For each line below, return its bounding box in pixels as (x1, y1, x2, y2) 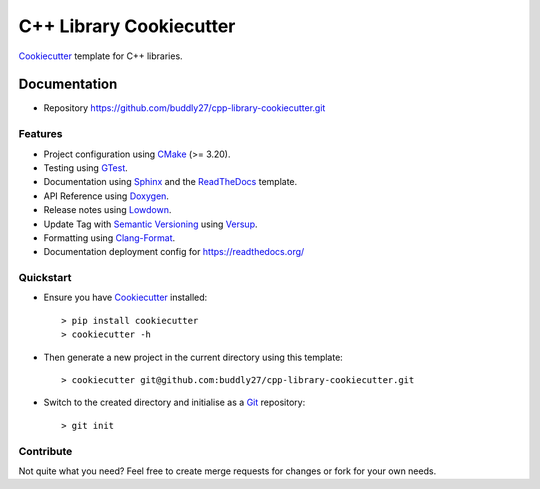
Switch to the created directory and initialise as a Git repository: (43, 396, 306, 409)
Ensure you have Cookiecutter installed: (43, 291, 208, 304)
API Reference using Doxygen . (43, 190, 170, 202)
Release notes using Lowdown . (43, 204, 172, 216)
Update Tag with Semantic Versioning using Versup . (43, 218, 259, 230)
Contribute (18, 444, 73, 458)
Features (18, 127, 63, 141)
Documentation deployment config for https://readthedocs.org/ (43, 246, 305, 258)
